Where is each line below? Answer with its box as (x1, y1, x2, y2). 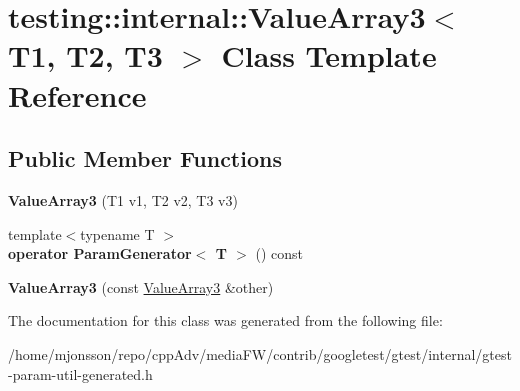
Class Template (221, 35, 437, 76)
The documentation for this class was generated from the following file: (8, 310, 443, 331)
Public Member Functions (8, 143, 282, 174)
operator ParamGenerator (8, 243, 192, 264)
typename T (80, 223, 155, 244)
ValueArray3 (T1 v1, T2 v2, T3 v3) (8, 189, 238, 210)
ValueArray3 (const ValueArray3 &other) (8, 276, 274, 297)
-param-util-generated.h (8, 363, 153, 384)
